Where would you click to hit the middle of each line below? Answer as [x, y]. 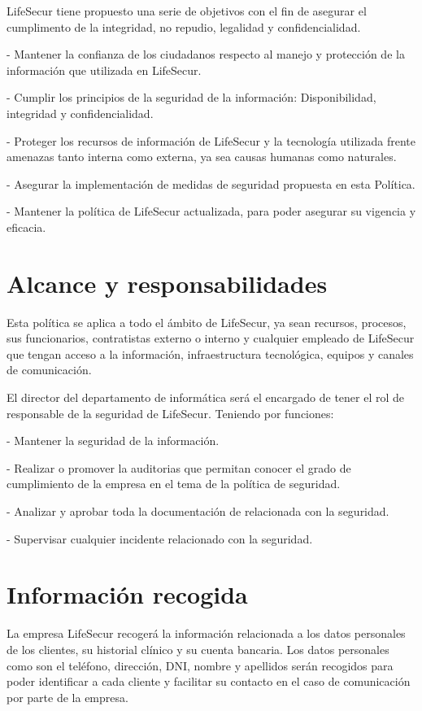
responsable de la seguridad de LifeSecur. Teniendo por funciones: [170, 413]
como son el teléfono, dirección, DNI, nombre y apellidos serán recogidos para [200, 665]
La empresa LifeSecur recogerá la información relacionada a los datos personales [206, 633]
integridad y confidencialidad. [80, 113]
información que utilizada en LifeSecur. [104, 70]
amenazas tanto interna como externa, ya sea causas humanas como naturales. [202, 157]
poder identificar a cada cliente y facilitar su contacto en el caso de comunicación [209, 681]
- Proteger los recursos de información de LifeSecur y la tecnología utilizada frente [211, 140]
